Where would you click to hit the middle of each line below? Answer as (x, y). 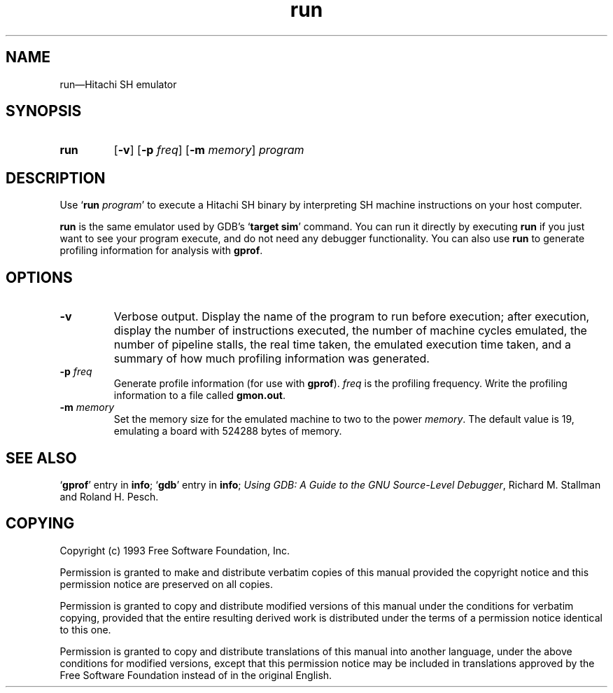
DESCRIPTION (56, 178)
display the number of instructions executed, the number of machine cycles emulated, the (350, 331)
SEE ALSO (41, 458)
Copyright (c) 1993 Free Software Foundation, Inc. (175, 550)
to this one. (85, 629)
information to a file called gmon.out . (199, 395)
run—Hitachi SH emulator (118, 84)
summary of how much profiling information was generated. (272, 359)
